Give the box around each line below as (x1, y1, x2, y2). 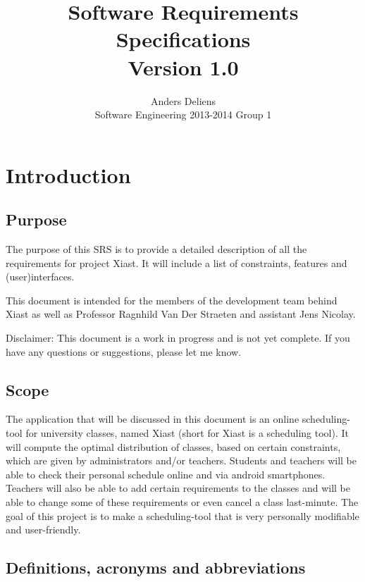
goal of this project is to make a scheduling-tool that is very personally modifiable (6, 508, 359, 523)
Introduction (6, 160, 131, 189)
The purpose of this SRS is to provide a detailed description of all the (6, 242, 307, 256)
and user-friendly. (6, 522, 81, 537)
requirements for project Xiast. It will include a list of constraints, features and (6, 255, 347, 270)
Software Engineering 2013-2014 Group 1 (94, 107, 272, 122)
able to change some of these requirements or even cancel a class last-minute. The (6, 495, 359, 509)
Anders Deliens (150, 93, 216, 108)
